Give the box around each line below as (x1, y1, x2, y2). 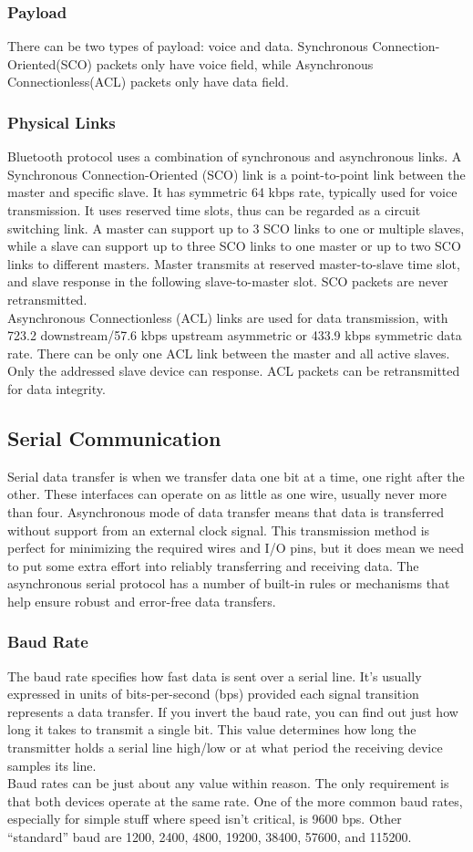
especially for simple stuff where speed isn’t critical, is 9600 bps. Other (7, 809, 402, 828)
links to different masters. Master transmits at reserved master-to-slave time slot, (7, 254, 460, 273)
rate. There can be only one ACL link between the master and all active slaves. (7, 343, 450, 362)
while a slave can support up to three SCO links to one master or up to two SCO (7, 236, 461, 255)
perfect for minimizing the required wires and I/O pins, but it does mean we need (7, 538, 464, 557)
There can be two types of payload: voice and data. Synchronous (7, 36, 368, 56)
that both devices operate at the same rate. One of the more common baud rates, (7, 791, 463, 810)
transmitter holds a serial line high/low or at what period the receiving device (7, 738, 443, 757)
